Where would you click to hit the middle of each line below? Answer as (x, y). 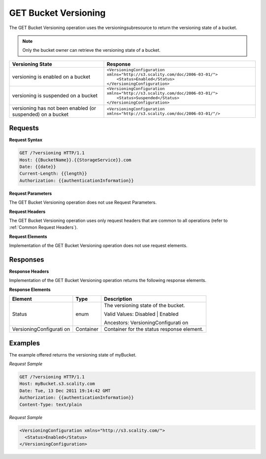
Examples (25, 343)
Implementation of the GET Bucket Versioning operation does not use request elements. (98, 246)
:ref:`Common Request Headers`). (44, 227)
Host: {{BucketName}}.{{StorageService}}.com (75, 160)
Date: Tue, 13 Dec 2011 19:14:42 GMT (65, 390)
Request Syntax (26, 140)
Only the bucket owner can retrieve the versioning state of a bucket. (92, 50)
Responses (27, 260)
